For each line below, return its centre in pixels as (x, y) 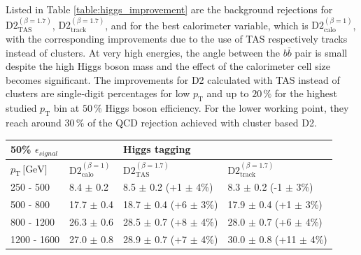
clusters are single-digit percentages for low (98, 93)
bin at (66, 108)
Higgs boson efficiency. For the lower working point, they (227, 108)
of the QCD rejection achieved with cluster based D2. (202, 122)
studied (21, 108)
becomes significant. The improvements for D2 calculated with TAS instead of (173, 79)
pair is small (321, 52)
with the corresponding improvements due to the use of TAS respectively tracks (177, 38)
